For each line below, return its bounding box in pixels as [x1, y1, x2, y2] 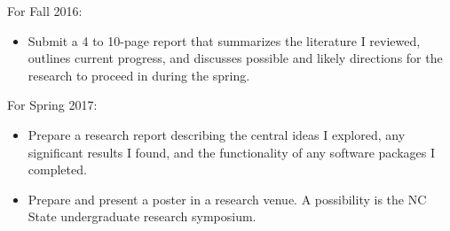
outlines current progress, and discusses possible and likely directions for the [28, 49, 443, 67]
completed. [28, 160, 87, 179]
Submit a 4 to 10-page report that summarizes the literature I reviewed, [28, 31, 421, 50]
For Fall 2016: [7, 2, 83, 19]
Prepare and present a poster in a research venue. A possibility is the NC [28, 189, 427, 208]
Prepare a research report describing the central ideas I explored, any [28, 125, 406, 143]
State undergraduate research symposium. [28, 207, 257, 226]
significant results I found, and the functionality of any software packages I [28, 142, 436, 161]
